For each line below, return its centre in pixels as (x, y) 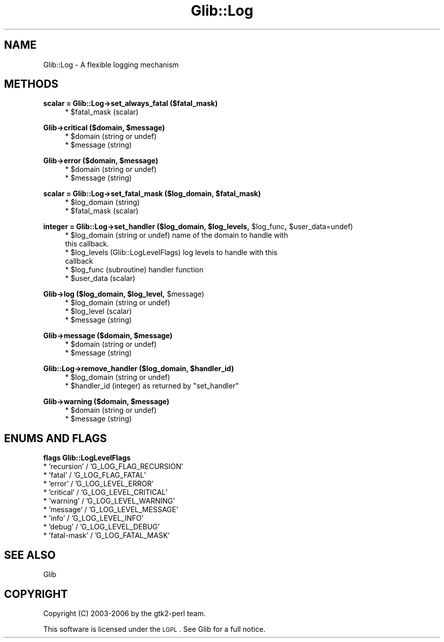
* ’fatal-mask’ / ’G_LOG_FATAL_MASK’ (106, 536)
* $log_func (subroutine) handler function (134, 270)
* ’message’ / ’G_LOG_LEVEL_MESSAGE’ (111, 510)
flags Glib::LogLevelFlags (87, 458)
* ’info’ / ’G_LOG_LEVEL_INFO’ (93, 518)
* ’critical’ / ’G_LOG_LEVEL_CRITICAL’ (105, 492)
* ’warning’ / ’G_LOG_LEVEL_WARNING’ (109, 501)
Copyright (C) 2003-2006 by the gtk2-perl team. (124, 613)
